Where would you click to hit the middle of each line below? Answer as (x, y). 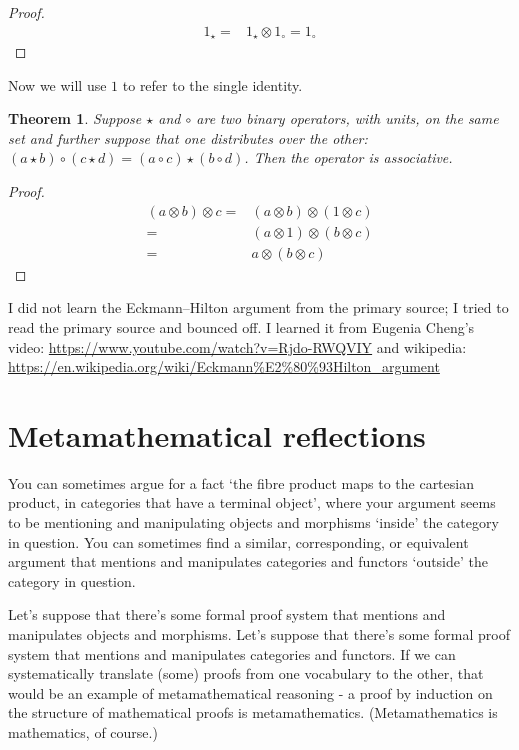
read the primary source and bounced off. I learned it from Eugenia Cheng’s (241, 326)
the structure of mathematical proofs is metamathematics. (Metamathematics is (253, 712)
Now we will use (57, 84)
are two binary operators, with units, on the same (347, 118)
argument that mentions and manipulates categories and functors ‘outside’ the (248, 561)
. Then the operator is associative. (348, 157)
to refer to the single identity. (212, 84)
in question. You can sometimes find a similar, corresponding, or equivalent (238, 541)
